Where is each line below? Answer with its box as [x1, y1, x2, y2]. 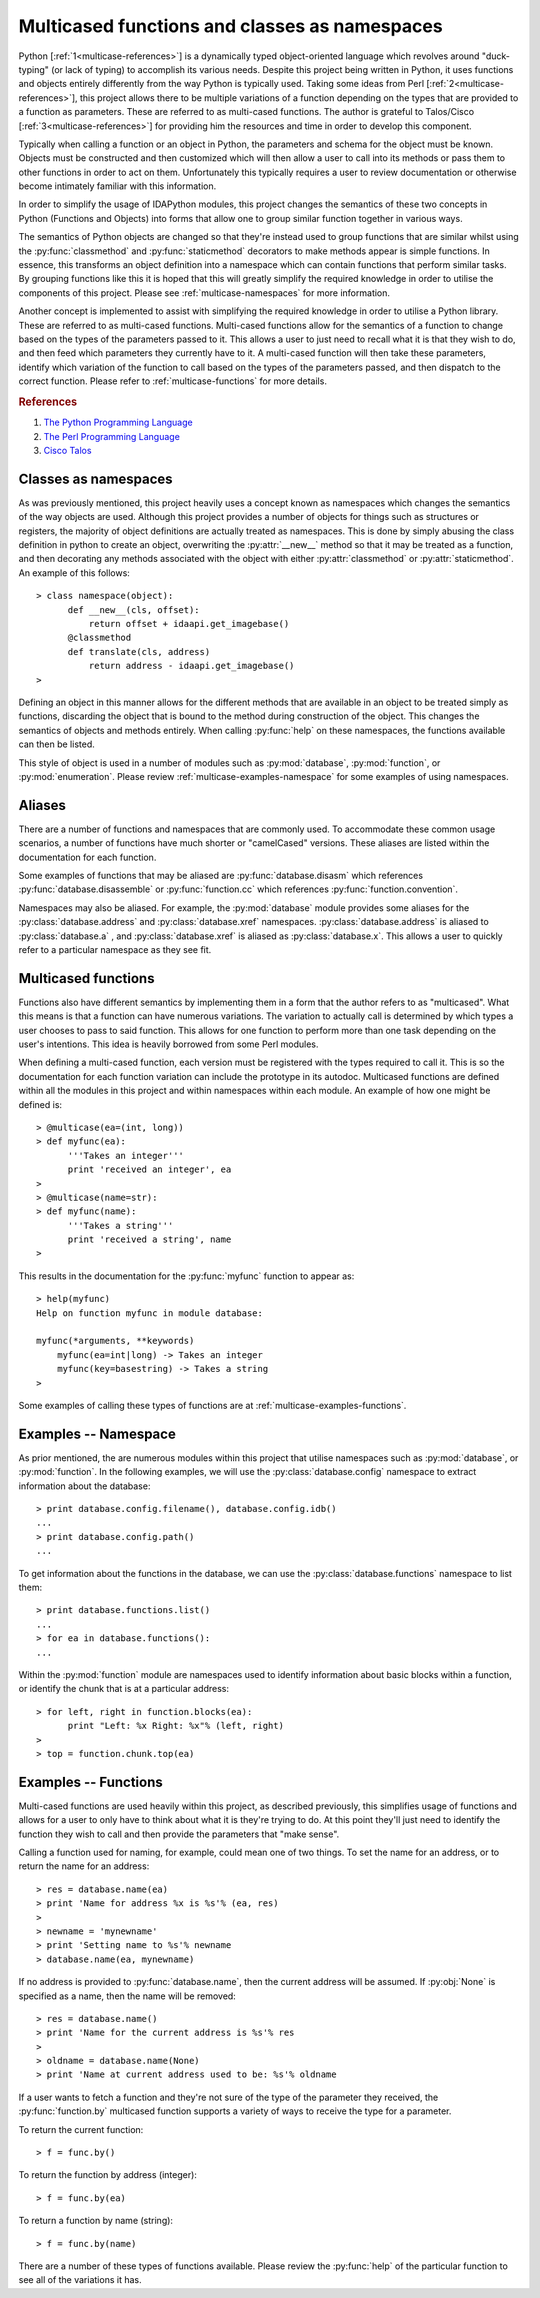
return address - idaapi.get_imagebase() [88, 660, 295, 672]
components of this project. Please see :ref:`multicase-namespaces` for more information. [18, 286, 390, 299]
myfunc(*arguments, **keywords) [36, 1335, 195, 1347]
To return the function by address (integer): [18, 2169, 197, 2181]
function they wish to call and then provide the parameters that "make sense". [18, 1828, 340, 1840]
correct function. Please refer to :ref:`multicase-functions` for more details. [18, 375, 327, 387]
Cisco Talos [43, 444, 92, 456]
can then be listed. [18, 738, 95, 750]
